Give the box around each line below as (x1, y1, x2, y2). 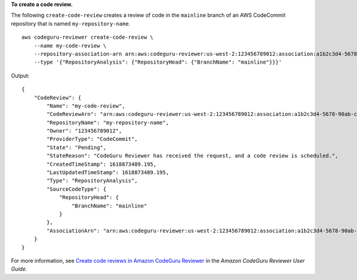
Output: (11, 72, 30, 79)
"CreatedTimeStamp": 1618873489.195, (46, 161, 157, 168)
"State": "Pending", (46, 144, 107, 151)
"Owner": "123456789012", (46, 128, 122, 134)
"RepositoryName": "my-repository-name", (46, 119, 170, 126)
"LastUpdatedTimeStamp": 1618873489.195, (46, 169, 170, 176)
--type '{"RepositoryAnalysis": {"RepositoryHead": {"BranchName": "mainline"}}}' (33, 59, 282, 65)
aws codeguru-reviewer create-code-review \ (21, 34, 154, 41)
